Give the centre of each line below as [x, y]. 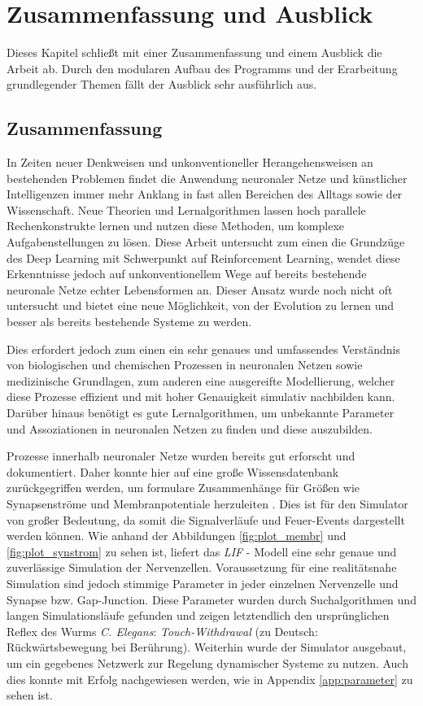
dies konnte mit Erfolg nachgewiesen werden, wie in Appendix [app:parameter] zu [210, 679]
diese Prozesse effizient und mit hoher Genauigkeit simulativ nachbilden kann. [201, 397]
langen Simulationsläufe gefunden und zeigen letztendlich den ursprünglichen [198, 615]
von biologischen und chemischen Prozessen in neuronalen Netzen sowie [185, 365]
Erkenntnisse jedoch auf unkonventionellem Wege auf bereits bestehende [187, 274]
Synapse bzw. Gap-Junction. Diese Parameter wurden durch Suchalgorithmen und [211, 599]
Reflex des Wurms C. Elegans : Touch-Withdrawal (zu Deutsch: [162, 631]
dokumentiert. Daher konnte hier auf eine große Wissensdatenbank [173, 471]
